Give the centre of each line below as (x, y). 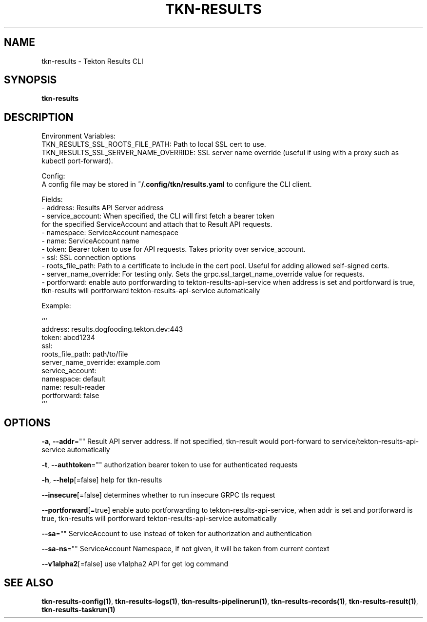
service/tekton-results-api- (375, 441)
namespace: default (74, 379)
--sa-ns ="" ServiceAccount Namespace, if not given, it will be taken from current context (185, 549)
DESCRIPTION (39, 117)
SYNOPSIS (30, 80)
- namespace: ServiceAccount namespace (110, 233)
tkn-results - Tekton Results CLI (92, 61)
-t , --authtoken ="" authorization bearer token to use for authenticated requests (170, 465)
